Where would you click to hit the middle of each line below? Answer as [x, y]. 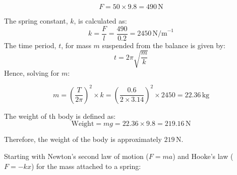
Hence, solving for [32, 72]
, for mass [76, 45]
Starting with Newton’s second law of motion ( [76, 156]
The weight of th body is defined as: [60, 116]
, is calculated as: [100, 21]
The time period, [30, 45]
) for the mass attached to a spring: [86, 166]
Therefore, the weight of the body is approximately [83, 139]
